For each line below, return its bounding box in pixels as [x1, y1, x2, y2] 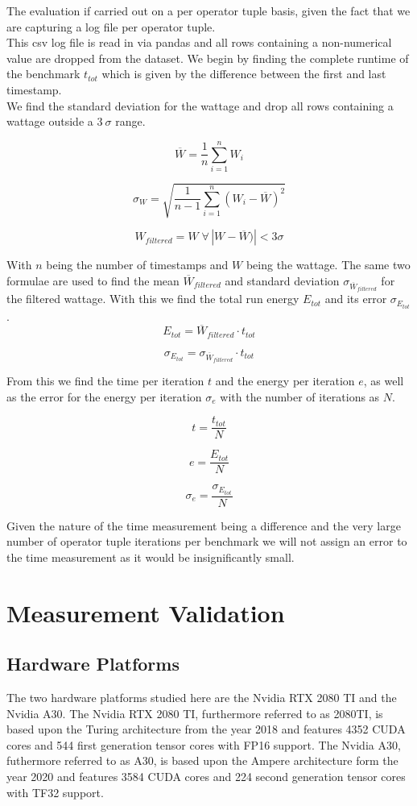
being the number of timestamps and [46, 256, 229, 273]
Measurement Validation [6, 596, 285, 629]
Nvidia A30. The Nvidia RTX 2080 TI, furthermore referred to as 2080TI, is [6, 704, 383, 721]
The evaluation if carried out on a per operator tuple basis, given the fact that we [6, 2, 411, 19]
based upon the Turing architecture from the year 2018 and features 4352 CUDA [6, 721, 406, 737]
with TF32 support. [6, 783, 104, 800]
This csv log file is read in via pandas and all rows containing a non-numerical [6, 34, 392, 51]
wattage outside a [6, 113, 93, 130]
